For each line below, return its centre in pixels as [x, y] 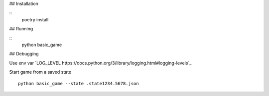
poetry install [35, 19]
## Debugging [24, 54]
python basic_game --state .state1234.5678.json [78, 83]
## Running [21, 29]
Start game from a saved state [40, 72]
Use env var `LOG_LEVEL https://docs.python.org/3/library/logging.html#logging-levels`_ [100, 63]
